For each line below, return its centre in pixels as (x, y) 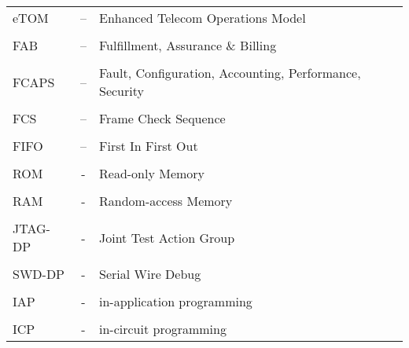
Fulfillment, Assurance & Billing (188, 45)
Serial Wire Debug (150, 274)
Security (122, 91)
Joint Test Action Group (167, 237)
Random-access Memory (166, 201)
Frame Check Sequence (162, 118)
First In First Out (149, 146)
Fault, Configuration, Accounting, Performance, (230, 73)
